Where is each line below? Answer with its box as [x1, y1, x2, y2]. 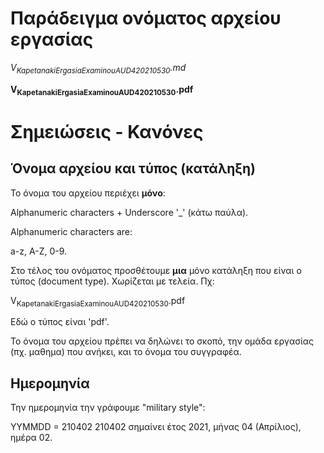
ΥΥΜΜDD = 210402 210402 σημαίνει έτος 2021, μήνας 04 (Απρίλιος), [10, 421, 302, 433]
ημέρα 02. [10, 432, 53, 444]
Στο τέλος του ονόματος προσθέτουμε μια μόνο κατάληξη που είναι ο [10, 264, 302, 276]
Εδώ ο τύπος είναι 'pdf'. [10, 316, 110, 328]
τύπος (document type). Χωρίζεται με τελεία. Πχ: [10, 275, 215, 287]
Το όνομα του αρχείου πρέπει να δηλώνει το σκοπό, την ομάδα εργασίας [10, 335, 315, 347]
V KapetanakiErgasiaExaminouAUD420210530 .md [10, 61, 187, 76]
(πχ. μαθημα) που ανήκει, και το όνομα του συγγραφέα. [10, 346, 242, 358]
